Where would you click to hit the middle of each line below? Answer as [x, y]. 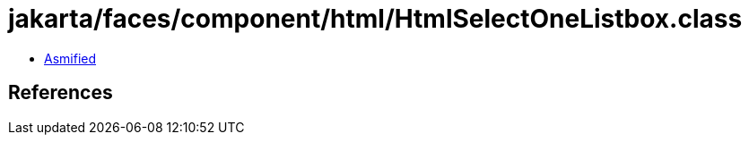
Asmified [70, 58]
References [61, 93]
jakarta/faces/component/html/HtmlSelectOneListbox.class [375, 19]
